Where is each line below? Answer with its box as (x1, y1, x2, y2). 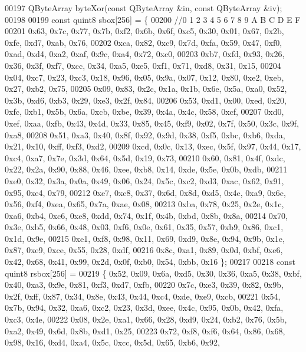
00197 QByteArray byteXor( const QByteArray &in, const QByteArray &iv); (5, 2, 282, 14)
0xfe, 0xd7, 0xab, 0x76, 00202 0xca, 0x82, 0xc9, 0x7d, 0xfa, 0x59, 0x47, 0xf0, (5, 36, 282, 48)
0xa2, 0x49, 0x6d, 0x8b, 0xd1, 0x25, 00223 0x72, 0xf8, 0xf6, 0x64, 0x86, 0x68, (5, 324, 285, 337)
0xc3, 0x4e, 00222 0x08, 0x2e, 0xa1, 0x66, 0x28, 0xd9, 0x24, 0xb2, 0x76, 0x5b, (5, 313, 287, 326)
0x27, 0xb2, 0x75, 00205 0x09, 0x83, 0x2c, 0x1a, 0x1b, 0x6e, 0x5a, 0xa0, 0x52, (5, 82, 287, 95)
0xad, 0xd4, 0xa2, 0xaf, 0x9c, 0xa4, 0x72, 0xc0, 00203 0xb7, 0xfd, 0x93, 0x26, (5, 48, 285, 60)
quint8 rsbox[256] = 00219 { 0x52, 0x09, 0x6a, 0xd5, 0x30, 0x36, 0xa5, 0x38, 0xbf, (5, 267, 302, 279)
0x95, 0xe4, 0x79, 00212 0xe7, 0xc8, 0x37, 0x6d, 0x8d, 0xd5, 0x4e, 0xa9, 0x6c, (5, 186, 286, 198)
